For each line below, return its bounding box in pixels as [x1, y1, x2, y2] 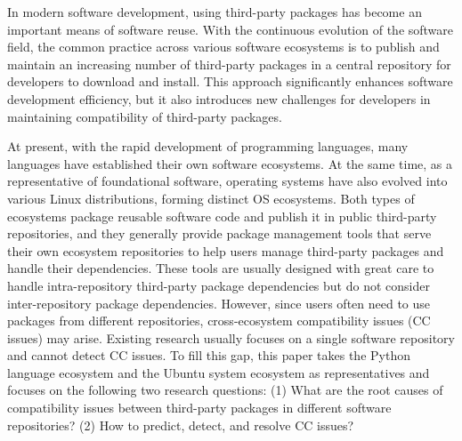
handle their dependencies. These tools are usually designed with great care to [7, 259, 434, 277]
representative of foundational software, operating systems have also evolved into [7, 172, 448, 190]
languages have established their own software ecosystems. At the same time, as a [7, 154, 452, 172]
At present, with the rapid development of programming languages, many [7, 137, 409, 156]
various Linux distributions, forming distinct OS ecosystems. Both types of [7, 188, 415, 207]
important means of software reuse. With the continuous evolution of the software [7, 20, 454, 38]
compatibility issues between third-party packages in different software [7, 398, 392, 417]
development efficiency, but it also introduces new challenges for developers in [7, 89, 431, 108]
